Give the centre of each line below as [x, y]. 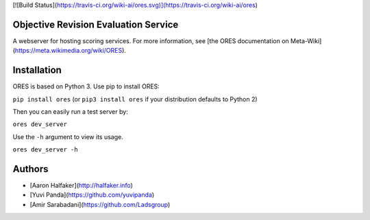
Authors [30, 169]
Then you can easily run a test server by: [70, 111]
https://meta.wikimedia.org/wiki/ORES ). [71, 51]
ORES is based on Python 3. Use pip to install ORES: [86, 86]
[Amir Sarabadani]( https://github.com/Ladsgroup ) [100, 204]
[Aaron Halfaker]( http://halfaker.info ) [81, 186]
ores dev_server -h [45, 150]
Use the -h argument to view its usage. [68, 136]
